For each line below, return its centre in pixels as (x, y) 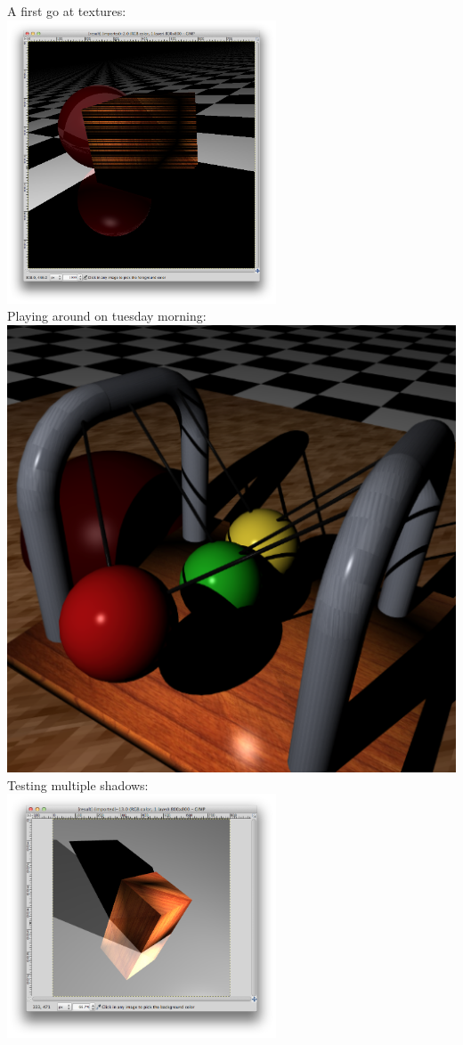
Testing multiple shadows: (78, 784)
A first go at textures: (67, 11)
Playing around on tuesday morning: (107, 316)
